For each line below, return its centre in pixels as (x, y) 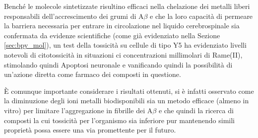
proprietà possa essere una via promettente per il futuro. (90, 130)
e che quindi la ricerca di (196, 110)
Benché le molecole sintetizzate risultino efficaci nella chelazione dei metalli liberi (127, 6)
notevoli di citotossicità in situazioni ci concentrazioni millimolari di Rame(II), (123, 54)
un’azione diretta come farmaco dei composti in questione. (93, 74)
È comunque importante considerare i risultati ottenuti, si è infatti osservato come (129, 91)
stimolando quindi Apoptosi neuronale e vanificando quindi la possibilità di (118, 64)
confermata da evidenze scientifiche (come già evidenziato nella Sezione (112, 35)
